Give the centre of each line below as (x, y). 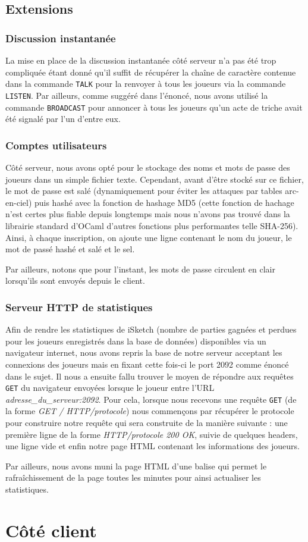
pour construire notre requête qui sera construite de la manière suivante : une (147, 422)
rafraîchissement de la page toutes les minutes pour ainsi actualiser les (133, 477)
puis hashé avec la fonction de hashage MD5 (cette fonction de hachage (164, 202)
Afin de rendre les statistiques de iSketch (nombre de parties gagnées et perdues (151, 329)
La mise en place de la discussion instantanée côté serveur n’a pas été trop (141, 60)
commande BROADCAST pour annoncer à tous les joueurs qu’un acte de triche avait (154, 107)
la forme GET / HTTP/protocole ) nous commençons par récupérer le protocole (150, 411)
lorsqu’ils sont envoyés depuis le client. (75, 281)
